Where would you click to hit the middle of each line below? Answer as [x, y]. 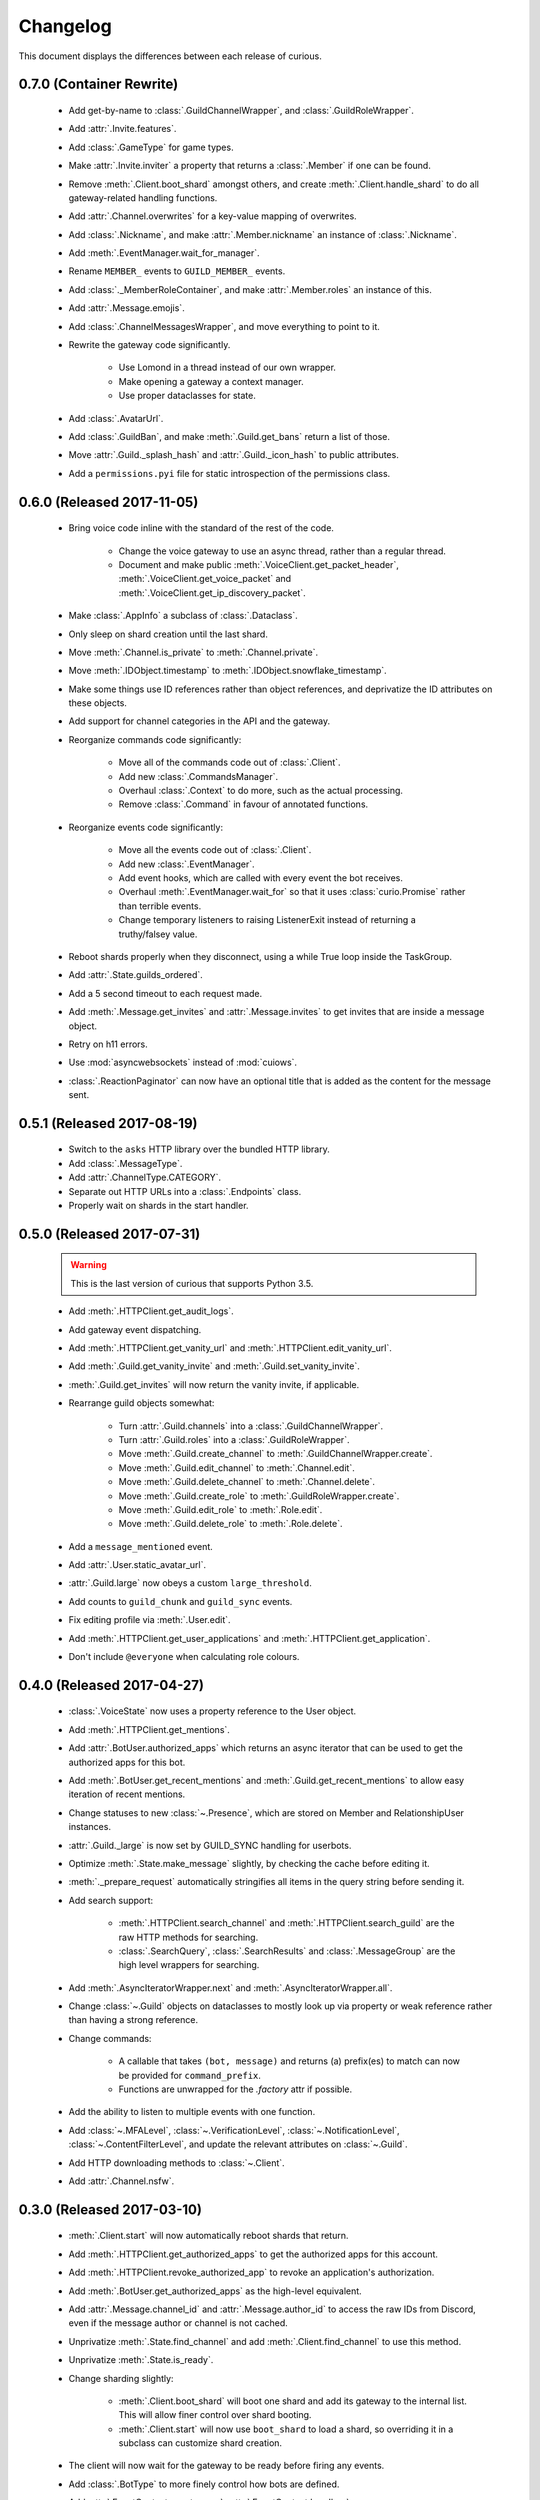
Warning [88, 1265]
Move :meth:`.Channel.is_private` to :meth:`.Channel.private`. [193, 652]
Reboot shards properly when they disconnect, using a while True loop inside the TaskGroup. [260, 956]
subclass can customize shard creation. [200, 2443]
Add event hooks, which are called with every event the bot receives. [261, 877]
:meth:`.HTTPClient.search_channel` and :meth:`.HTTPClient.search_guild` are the [286, 1923]
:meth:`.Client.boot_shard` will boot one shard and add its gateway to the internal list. [292, 2401]
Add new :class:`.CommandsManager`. [198, 776]
